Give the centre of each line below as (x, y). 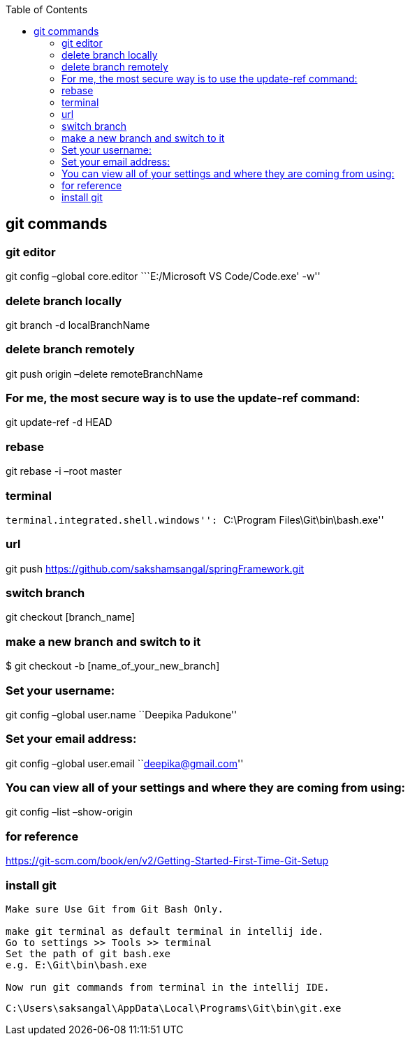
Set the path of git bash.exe (88, 953)
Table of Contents (47, 9)
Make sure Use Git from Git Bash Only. (115, 909)
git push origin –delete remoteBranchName (104, 374)
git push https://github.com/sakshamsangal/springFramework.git (155, 568)
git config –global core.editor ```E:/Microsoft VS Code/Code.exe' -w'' (163, 276)
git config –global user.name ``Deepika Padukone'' (122, 714)
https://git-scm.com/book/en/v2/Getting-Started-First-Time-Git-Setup (167, 861)
